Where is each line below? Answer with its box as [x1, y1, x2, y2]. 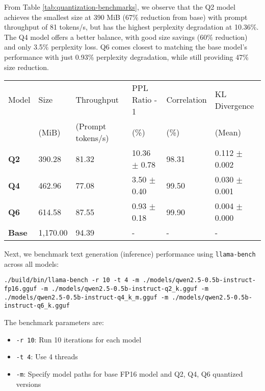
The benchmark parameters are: [4, 317, 104, 328]
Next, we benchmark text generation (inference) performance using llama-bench [4, 248, 256, 259]
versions [16, 378, 41, 389]
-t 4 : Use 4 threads [16, 351, 78, 362]
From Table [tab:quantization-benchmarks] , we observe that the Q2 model [4, 2, 235, 12]
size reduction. [4, 61, 49, 72]
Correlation [166, 94, 207, 106]
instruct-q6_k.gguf [4, 302, 70, 310]
